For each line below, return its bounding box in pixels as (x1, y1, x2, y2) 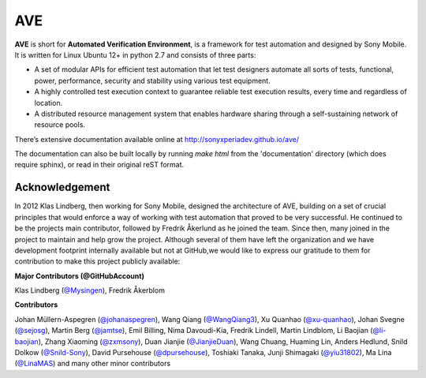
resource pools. (34, 120, 86, 129)
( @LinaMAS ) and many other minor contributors (14, 359, 171, 369)
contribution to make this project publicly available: (14, 256, 181, 266)
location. (34, 98, 63, 107)
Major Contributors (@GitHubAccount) (14, 271, 145, 280)
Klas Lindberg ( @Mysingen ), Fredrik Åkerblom (14, 286, 166, 295)
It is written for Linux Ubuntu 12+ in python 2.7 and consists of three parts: (14, 50, 256, 59)
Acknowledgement (14, 181, 110, 194)
